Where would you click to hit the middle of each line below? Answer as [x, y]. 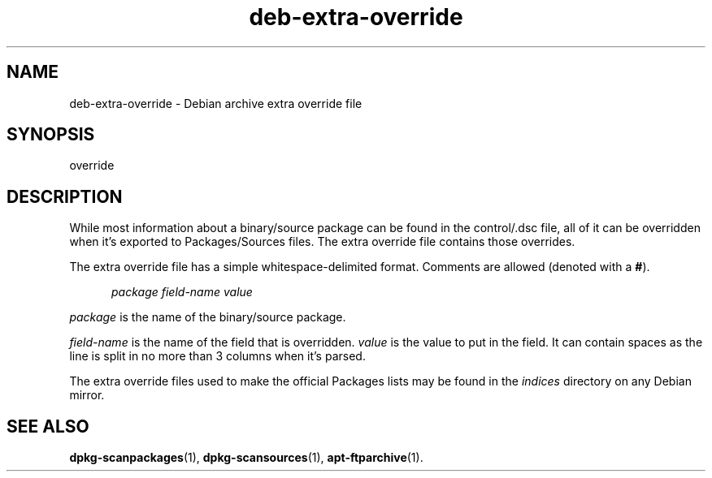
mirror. [87, 395]
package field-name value [182, 292]
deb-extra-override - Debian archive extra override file [216, 103]
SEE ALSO [48, 426]
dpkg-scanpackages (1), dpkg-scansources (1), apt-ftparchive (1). [246, 458]
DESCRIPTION [65, 196]
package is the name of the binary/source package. [208, 317]
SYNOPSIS [51, 135]
